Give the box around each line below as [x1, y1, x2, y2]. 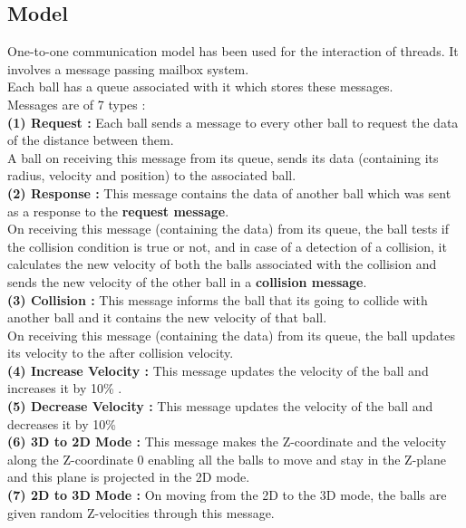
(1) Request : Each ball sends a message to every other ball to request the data [7, 112, 459, 131]
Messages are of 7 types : [7, 94, 146, 113]
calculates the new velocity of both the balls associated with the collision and [7, 254, 437, 274]
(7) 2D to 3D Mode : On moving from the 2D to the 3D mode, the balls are [7, 485, 447, 504]
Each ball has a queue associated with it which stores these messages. [7, 77, 393, 96]
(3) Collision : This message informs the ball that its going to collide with [7, 290, 428, 309]
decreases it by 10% [7, 414, 116, 433]
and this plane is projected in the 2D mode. [7, 467, 250, 486]
